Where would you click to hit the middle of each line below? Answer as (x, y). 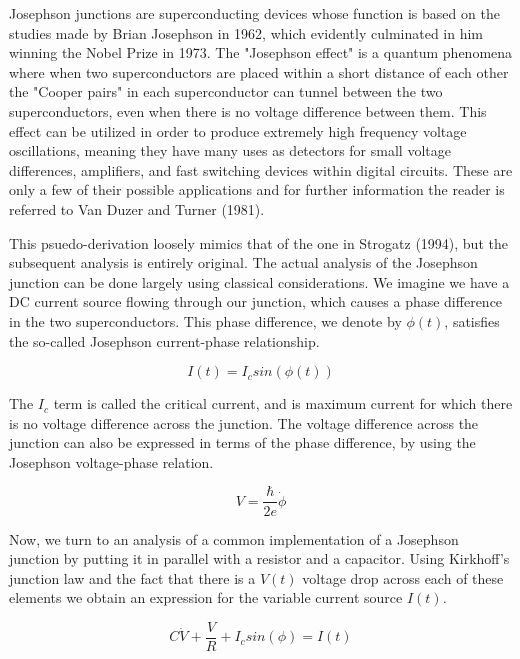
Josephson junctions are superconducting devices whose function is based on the (254, 13)
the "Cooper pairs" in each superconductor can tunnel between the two (226, 91)
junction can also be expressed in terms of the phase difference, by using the (242, 442)
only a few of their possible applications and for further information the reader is (257, 189)
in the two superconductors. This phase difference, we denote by (205, 320)
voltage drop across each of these (403, 577)
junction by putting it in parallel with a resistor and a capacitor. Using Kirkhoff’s (259, 558)
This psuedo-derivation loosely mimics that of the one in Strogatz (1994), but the (258, 242)
